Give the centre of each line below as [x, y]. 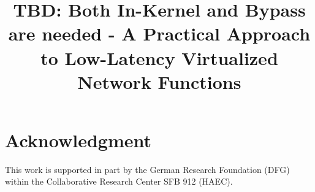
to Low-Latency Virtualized [159, 57]
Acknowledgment [78, 140]
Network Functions [159, 81]
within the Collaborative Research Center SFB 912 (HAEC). [119, 181]
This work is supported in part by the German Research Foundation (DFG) [147, 169]
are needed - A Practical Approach [159, 33]
